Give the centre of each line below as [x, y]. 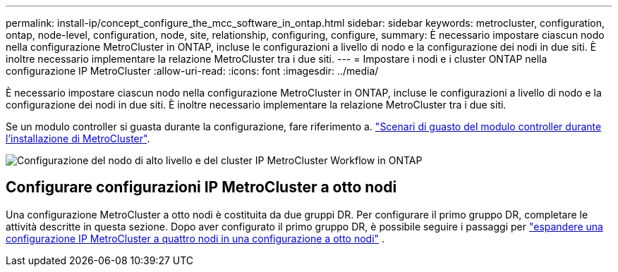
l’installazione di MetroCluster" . [78, 138]
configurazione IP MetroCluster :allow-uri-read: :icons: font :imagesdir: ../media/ [192, 71]
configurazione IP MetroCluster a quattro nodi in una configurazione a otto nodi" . [195, 238]
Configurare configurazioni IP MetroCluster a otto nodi [201, 187]
